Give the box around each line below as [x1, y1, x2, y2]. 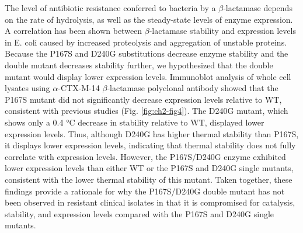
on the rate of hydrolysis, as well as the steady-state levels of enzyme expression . [5, 13, 293, 25]
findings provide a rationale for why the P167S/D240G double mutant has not [5, 185, 285, 197]
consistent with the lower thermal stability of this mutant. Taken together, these [5, 173, 292, 185]
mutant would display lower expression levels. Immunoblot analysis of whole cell [5, 70, 291, 82]
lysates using [5, 82, 50, 94]
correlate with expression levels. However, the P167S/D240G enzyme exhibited [5, 150, 286, 162]
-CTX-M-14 [58, 82, 100, 94]
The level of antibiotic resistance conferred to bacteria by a [5, 2, 216, 13]
